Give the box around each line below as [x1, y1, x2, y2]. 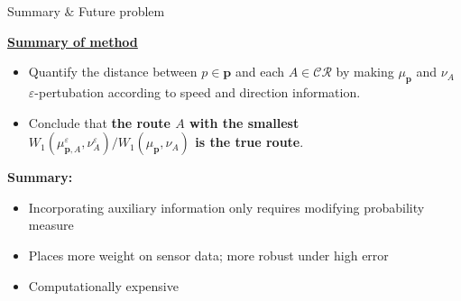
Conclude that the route [28, 113, 171, 132]
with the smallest [189, 113, 300, 132]
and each [235, 62, 285, 81]
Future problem [78, 2, 165, 20]
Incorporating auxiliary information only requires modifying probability [28, 197, 425, 216]
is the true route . [195, 132, 304, 151]
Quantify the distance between [28, 62, 198, 81]
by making [336, 62, 394, 81]
